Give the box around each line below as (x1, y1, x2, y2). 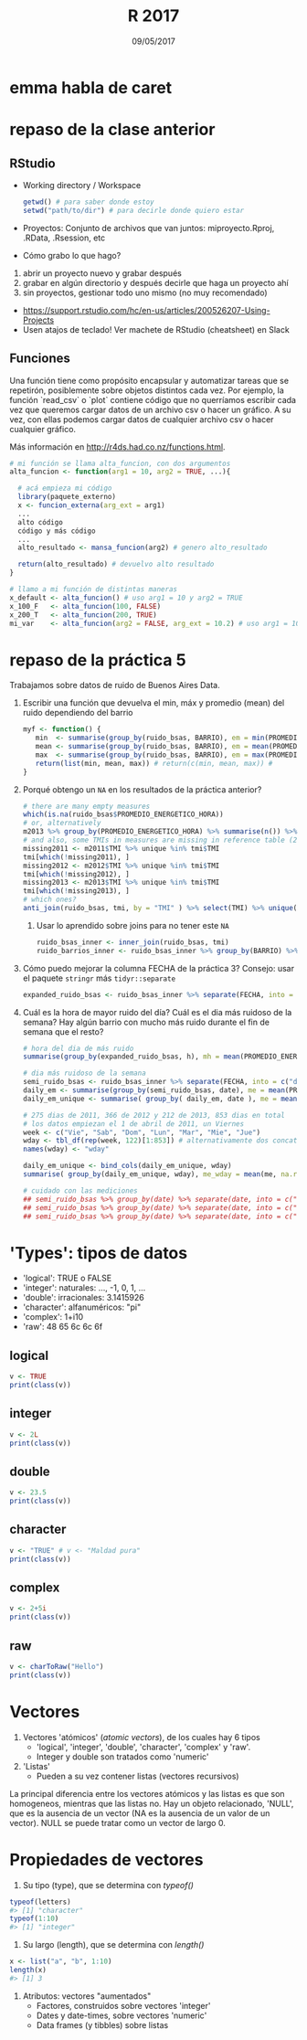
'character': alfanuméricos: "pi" (22, 1302, 142, 1312)
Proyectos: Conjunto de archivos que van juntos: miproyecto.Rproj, (22, 222, 275, 233)
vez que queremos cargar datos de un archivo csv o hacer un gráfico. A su (9, 404, 291, 415)
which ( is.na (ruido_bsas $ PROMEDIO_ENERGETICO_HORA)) (22, 810, 224, 819)
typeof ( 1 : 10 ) (9, 1914, 59, 1924)
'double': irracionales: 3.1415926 (22, 1292, 144, 1303)
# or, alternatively (22, 819, 101, 828)
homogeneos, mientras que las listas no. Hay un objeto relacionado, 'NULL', (9, 1798, 294, 1809)
